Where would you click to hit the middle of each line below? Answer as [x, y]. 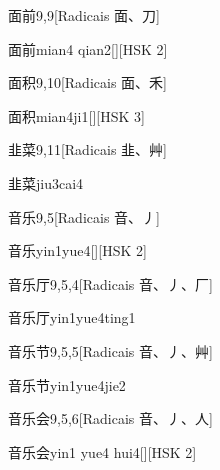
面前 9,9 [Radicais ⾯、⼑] [84, 15]
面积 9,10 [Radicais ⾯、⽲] [87, 82]
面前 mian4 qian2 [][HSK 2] [88, 48]
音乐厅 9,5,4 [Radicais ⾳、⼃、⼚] [110, 283]
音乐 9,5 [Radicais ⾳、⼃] [84, 216]
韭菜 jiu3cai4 [46, 182]
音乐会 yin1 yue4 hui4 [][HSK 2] [102, 451]
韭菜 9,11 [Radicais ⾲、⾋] [87, 149]
